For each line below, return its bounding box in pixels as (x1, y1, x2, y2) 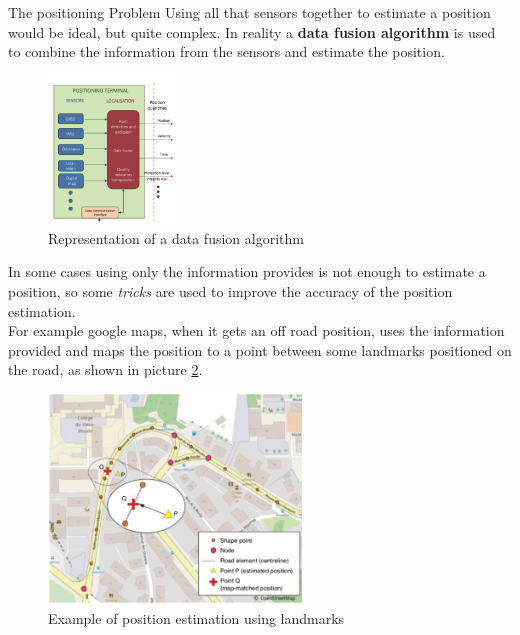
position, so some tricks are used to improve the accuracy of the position (8, 280, 453, 301)
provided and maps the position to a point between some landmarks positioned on (8, 339, 512, 360)
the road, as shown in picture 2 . (8, 359, 203, 380)
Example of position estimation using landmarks (48, 607, 345, 628)
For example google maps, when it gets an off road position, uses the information (8, 320, 505, 341)
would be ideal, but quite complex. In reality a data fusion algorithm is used (8, 21, 496, 42)
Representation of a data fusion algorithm (48, 227, 304, 248)
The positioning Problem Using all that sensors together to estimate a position (8, 2, 491, 22)
